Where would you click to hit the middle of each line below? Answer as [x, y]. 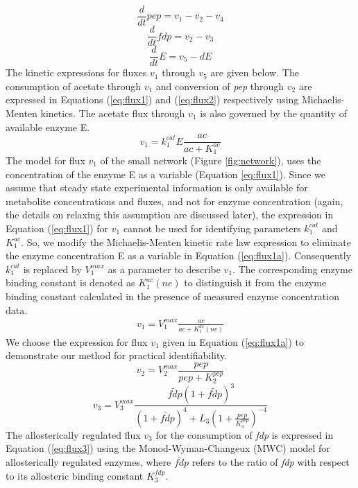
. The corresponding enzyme [292, 269]
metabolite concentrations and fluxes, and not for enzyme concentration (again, [174, 201]
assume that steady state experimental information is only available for [157, 188]
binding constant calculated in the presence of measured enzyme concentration [172, 296]
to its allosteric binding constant [75, 475]
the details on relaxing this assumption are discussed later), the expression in [170, 215]
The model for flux [45, 160]
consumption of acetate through [73, 86]
